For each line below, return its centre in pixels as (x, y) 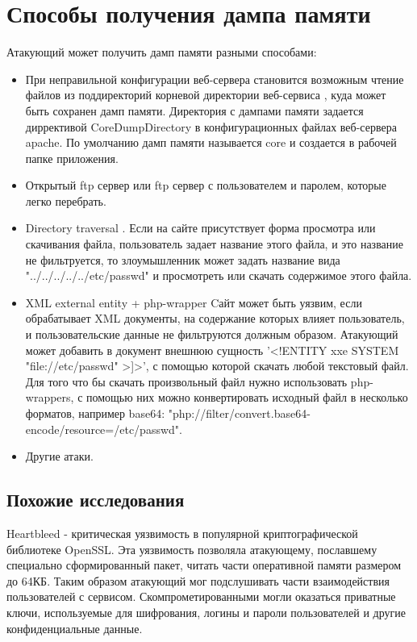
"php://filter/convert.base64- (239, 413)
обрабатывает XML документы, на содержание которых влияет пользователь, (215, 318)
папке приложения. (72, 158)
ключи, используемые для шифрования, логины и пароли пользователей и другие (206, 612)
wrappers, (50, 397)
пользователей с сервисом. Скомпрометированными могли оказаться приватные (201, 596)
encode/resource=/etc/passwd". (104, 429)
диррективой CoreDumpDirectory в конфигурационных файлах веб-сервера (211, 126)
